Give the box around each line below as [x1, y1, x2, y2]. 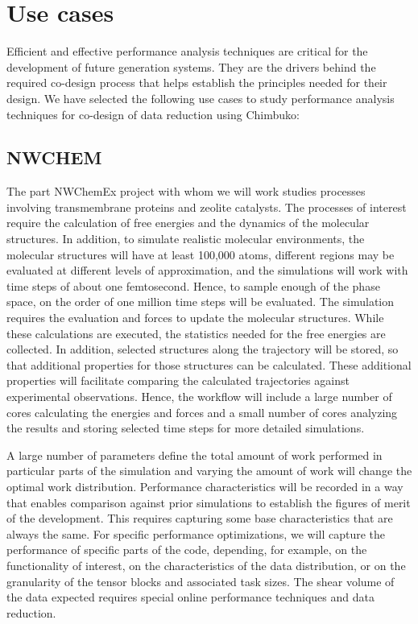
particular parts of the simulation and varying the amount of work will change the [6, 462, 412, 479]
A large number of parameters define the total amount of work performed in [6, 446, 383, 463]
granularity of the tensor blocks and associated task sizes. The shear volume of [6, 572, 395, 589]
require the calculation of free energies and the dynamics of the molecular [6, 214, 370, 231]
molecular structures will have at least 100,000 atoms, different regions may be [6, 246, 395, 262]
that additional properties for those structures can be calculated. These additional [6, 356, 412, 373]
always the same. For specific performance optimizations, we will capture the [6, 525, 386, 542]
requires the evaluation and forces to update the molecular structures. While [6, 309, 384, 326]
